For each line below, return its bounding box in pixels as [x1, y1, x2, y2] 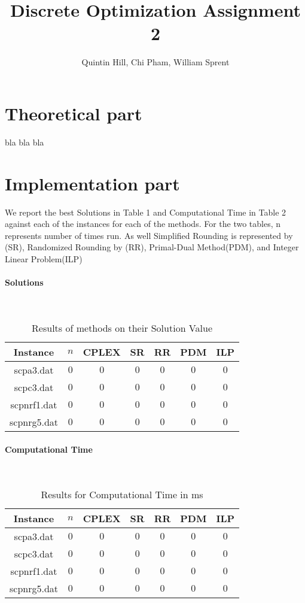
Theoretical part [5, 101, 142, 125]
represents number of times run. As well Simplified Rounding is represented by [5, 229, 293, 241]
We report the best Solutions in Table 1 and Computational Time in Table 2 [5, 205, 286, 218]
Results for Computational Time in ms [41, 487, 203, 502]
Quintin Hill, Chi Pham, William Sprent [81, 56, 230, 68]
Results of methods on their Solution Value [32, 320, 212, 335]
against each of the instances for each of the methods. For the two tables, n [5, 217, 281, 230]
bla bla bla [5, 135, 44, 148]
